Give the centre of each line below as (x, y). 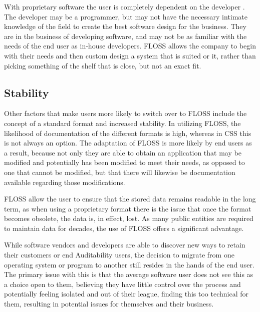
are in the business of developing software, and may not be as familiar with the (125, 36)
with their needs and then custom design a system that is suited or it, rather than (130, 55)
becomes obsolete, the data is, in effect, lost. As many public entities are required (129, 218)
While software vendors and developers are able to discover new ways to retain (125, 245)
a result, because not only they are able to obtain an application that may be (123, 152)
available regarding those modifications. (65, 182)
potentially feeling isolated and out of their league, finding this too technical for (126, 294)
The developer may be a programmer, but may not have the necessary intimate (126, 16)
